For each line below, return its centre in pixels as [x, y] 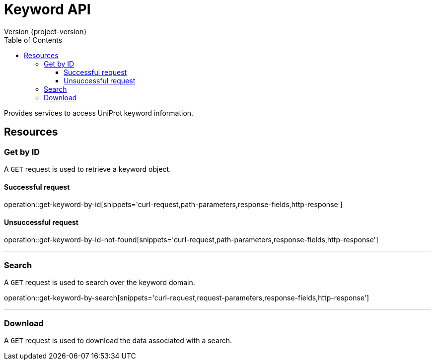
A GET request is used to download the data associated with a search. [118, 340]
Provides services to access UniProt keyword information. [99, 113]
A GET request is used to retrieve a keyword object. [88, 169]
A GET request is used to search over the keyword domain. [100, 283]
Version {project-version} [45, 31]
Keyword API [47, 9]
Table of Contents [33, 40]
